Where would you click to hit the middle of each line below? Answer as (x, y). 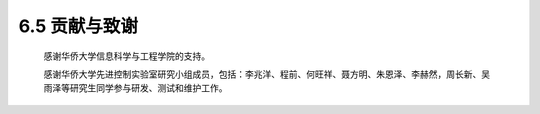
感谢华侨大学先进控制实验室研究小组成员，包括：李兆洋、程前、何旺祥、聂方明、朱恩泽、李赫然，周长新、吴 (266, 74)
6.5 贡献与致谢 (78, 26)
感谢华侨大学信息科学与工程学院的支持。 (126, 56)
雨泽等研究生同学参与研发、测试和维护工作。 (135, 88)
